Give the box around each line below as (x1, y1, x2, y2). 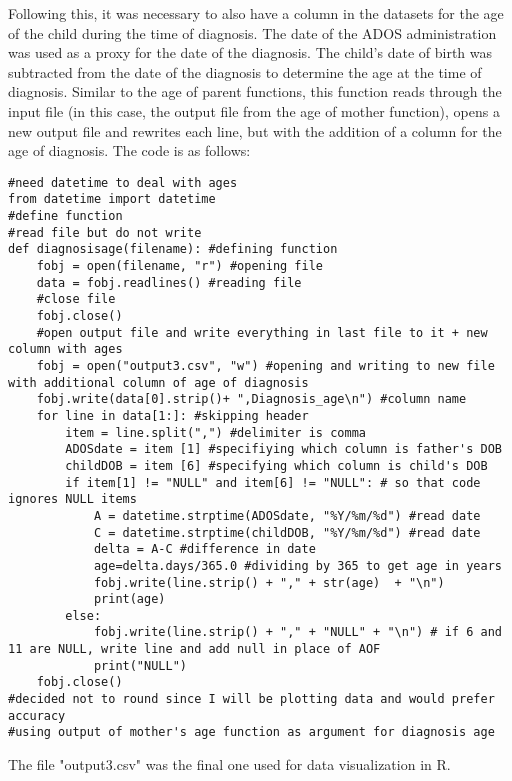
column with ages (8, 342, 123, 357)
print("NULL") (93, 658, 187, 673)
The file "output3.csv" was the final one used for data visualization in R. (8, 754, 451, 775)
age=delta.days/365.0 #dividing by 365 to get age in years (93, 558, 502, 573)
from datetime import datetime (8, 192, 216, 207)
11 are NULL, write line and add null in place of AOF (8, 642, 381, 657)
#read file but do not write (8, 225, 202, 240)
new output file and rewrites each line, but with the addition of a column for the (8, 120, 502, 141)
